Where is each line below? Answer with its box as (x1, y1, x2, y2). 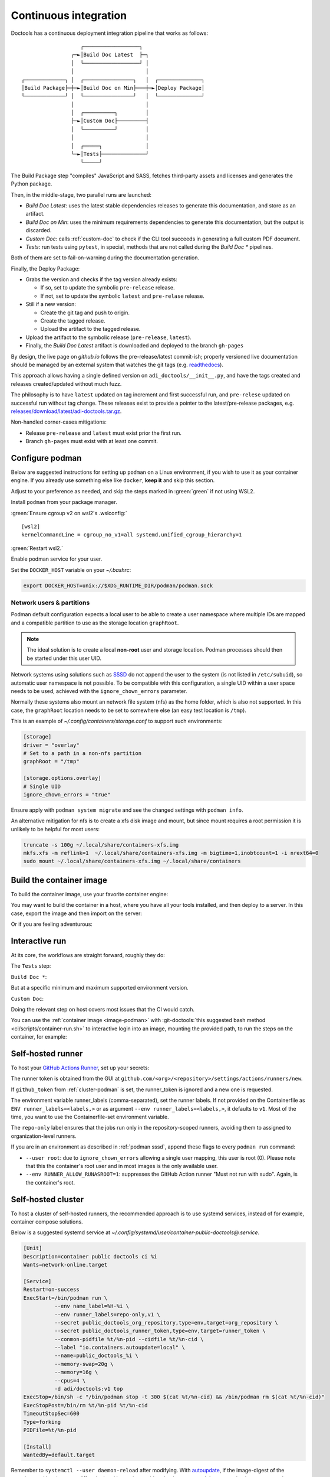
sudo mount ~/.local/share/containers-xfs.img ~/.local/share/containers (23, 858, 241, 865)
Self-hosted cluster (11, 1194, 84, 1205)
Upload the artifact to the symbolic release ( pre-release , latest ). (25, 334, 192, 341)
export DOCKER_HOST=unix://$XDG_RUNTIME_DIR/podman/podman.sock (23, 582, 213, 589)
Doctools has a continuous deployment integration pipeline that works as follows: (11, 30, 209, 37)
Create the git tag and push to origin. (40, 309, 130, 316)
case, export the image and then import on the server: (11, 910, 143, 917)
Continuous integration (11, 9, 127, 22)
